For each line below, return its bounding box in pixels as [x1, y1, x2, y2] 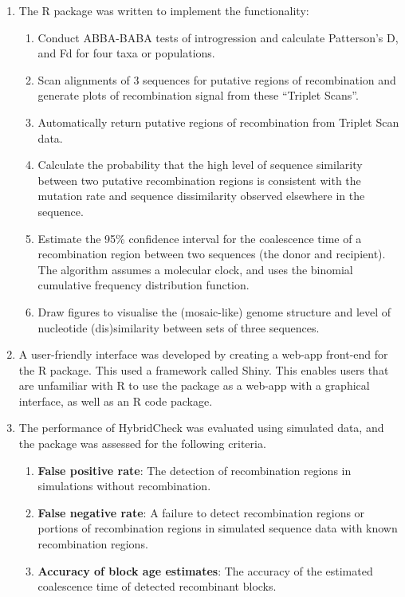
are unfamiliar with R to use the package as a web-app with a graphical [18, 377, 370, 394]
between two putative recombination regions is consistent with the [37, 171, 361, 188]
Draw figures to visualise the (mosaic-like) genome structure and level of [37, 303, 391, 320]
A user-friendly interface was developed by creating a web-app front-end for [18, 346, 388, 363]
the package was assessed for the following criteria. [18, 435, 266, 452]
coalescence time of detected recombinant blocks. [37, 578, 277, 595]
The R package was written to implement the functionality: [18, 2, 309, 18]
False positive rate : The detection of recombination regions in [37, 461, 352, 478]
